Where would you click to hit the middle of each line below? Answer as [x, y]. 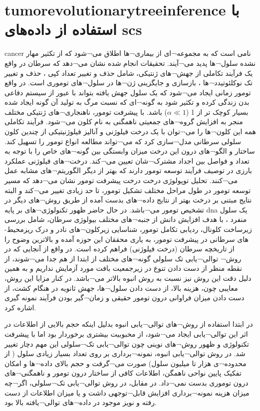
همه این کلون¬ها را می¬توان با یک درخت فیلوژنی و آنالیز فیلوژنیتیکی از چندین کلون [130, 131]
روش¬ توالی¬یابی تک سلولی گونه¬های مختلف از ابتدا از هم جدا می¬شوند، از [123, 258]
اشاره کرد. [20, 307]
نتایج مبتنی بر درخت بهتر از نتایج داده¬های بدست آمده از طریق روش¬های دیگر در [128, 200]
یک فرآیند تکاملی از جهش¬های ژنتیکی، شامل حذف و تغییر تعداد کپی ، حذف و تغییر [129, 73]
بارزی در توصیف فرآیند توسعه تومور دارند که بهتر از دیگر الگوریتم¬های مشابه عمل [128, 170]
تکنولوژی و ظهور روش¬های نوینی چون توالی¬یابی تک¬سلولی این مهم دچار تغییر [127, 343]
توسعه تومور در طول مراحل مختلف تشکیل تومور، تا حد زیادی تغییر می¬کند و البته [128, 190]
